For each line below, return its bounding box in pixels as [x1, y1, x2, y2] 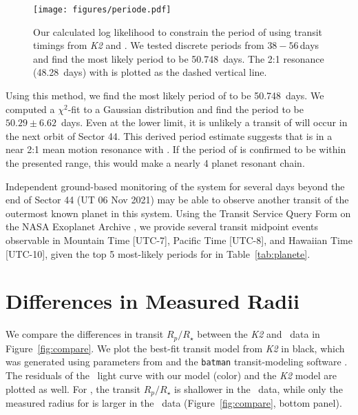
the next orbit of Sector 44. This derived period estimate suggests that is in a [6, 128, 333, 143]
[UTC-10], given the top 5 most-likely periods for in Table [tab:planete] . [6, 246, 310, 261]
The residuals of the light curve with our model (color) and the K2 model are [6, 367, 337, 382]
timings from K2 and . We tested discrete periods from [33, 38, 264, 52]
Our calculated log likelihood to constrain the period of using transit [33, 24, 323, 39]
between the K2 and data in [197, 327, 320, 341]
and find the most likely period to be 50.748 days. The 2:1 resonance [33, 51, 324, 65]
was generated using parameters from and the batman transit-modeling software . [6, 354, 348, 369]
